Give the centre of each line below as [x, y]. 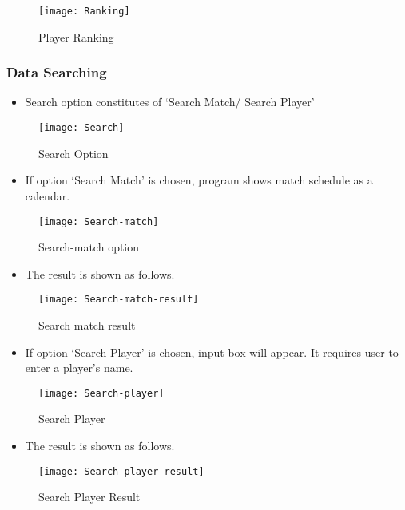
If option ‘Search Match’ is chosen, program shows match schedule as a [199, 180]
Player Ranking [76, 36]
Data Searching [57, 72]
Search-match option [89, 247]
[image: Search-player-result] [121, 471]
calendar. [48, 195]
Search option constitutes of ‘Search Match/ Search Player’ [170, 102]
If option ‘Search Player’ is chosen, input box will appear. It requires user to [212, 352]
